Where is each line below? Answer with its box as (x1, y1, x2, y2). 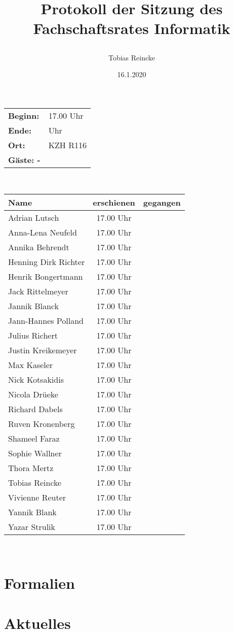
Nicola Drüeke (8, 388, 58, 401)
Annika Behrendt (8, 241, 69, 253)
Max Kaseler (8, 359, 53, 371)
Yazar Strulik (8, 521, 56, 533)
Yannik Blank (8, 506, 57, 518)
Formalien (4, 573, 75, 593)
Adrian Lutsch (8, 212, 59, 224)
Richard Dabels (8, 403, 63, 415)
